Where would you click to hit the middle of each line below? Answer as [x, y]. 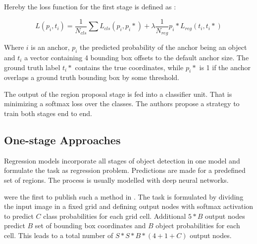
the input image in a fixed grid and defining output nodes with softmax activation [129, 206]
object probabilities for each [198, 225]
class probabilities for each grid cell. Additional [115, 216]
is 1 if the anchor [225, 67]
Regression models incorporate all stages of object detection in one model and [122, 160]
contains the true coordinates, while [129, 67]
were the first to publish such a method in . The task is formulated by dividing [124, 196]
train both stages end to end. [48, 113]
